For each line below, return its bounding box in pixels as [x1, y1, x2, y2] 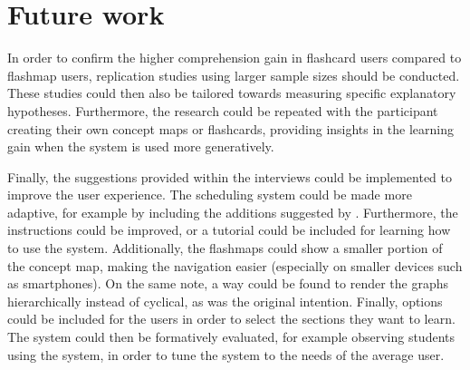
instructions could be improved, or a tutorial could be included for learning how [7, 220, 451, 239]
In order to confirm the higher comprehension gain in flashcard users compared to [7, 48, 462, 67]
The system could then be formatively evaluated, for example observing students [7, 327, 455, 346]
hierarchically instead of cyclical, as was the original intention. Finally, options [7, 291, 443, 310]
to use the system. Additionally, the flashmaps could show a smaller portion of [7, 239, 443, 258]
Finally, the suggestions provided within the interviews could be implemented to [7, 167, 452, 186]
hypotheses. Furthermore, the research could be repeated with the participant [7, 101, 438, 120]
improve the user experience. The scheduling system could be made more [7, 185, 412, 204]
